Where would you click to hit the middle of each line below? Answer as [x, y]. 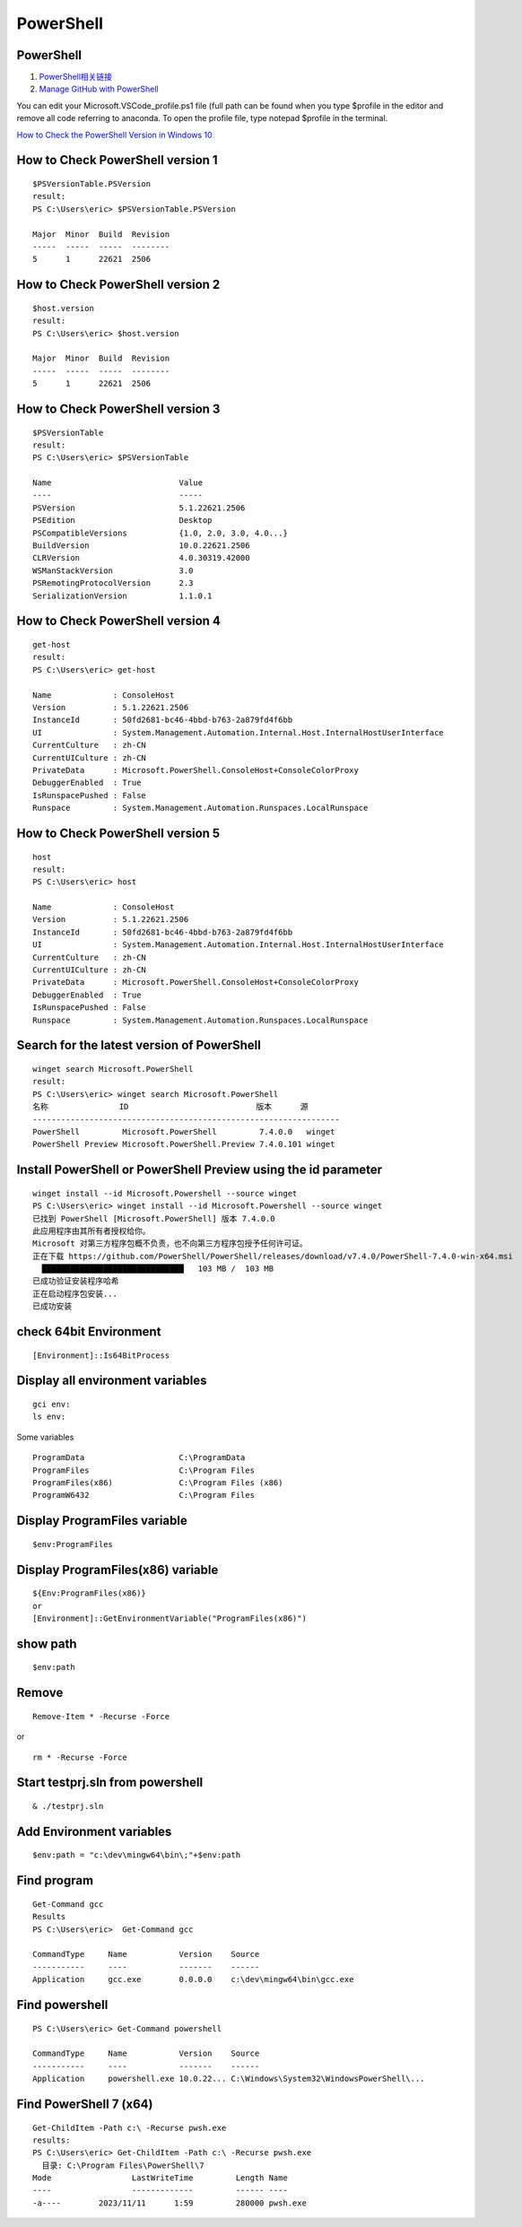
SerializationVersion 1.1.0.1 [122, 596]
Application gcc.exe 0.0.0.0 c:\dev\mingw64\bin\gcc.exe [193, 1979]
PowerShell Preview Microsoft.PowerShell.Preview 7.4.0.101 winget [184, 1144]
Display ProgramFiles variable [102, 1521]
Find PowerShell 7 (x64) [85, 2104]
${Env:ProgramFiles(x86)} [90, 1593]
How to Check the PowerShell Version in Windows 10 [114, 135]
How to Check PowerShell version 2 [118, 285]
